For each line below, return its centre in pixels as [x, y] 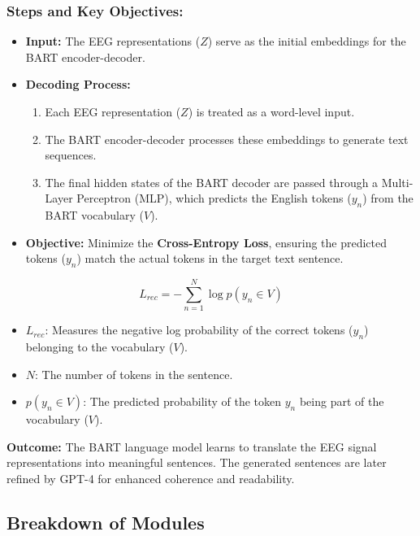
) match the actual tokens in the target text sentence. [210, 258]
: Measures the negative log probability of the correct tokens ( [199, 330]
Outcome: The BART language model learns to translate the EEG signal [192, 446]
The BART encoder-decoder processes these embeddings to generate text [227, 139]
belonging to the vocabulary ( [100, 347]
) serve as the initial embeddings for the [307, 41]
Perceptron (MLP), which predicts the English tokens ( [214, 198]
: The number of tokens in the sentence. [134, 374]
